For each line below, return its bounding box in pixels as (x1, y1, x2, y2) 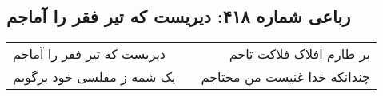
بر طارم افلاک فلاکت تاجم (229, 44, 370, 63)
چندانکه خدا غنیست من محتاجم (201, 67, 370, 86)
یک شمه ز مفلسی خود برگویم (13, 67, 176, 86)
